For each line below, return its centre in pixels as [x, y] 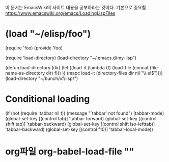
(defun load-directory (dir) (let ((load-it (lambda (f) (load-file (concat [77, 67]
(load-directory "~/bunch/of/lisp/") [42, 78]
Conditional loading [48, 99]
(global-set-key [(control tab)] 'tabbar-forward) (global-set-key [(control [81, 118]
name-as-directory [25, 73]
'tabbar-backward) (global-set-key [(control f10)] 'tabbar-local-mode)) [79, 129]
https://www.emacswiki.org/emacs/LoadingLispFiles [60, 13]
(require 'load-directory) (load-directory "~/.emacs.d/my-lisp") [71, 58]
